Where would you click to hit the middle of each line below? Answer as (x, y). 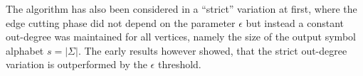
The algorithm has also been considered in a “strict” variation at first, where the (181, 9)
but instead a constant (295, 22)
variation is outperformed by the (77, 64)
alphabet (25, 50)
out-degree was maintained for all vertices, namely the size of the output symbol (181, 37)
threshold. (179, 64)
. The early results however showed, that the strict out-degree (212, 50)
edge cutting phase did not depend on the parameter (121, 22)
